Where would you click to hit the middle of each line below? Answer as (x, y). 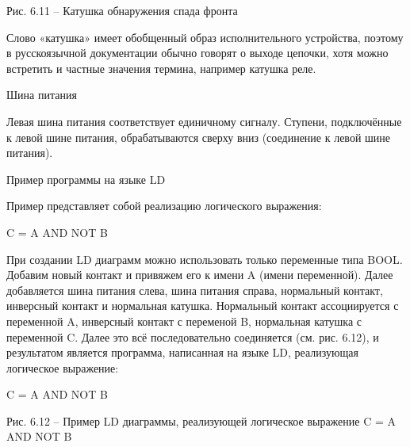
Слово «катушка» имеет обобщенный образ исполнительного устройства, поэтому (205, 37)
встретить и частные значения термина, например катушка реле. (161, 68)
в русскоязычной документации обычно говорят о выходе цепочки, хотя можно (197, 53)
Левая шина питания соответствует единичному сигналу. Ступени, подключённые (204, 121)
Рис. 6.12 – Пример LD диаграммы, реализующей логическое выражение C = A (201, 420)
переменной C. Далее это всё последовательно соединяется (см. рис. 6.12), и (193, 336)
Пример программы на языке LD (86, 179)
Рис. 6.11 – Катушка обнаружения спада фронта (122, 10)
